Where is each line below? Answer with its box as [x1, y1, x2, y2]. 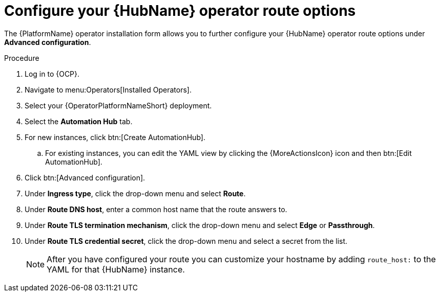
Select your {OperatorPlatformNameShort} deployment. [25, 101, 212, 110]
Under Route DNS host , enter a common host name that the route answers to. [25, 204, 287, 214]
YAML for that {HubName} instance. [47, 264, 185, 275]
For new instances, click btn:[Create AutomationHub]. [25, 132, 205, 142]
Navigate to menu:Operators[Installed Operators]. [25, 85, 192, 94]
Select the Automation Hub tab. [25, 117, 133, 126]
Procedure [4, 53, 39, 62]
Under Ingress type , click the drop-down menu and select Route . [25, 189, 246, 198]
